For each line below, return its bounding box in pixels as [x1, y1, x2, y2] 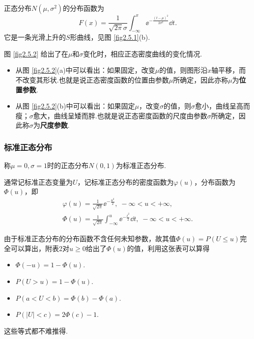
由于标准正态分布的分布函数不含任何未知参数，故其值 [4, 233, 176, 244]
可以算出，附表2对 [10, 243, 69, 253]
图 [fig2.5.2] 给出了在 [4, 48, 68, 58]
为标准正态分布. [115, 160, 166, 170]
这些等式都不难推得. [4, 325, 68, 336]
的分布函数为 [63, 3, 105, 13]
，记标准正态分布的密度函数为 [77, 176, 174, 187]
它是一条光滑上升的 [4, 32, 66, 42]
